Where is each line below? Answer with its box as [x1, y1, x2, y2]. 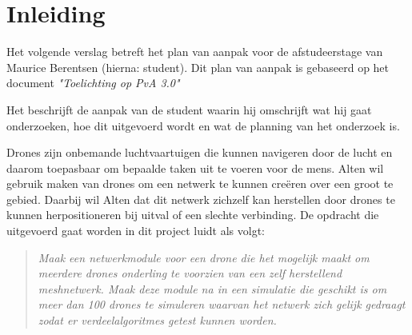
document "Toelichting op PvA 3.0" [6, 74, 180, 91]
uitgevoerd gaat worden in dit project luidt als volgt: [6, 222, 266, 239]
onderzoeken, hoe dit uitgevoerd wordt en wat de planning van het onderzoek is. [6, 117, 400, 134]
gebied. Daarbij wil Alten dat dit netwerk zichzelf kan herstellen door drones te [6, 190, 395, 207]
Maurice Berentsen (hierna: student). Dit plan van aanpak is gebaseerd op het [6, 58, 390, 75]
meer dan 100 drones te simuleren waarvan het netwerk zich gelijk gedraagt [38, 296, 406, 313]
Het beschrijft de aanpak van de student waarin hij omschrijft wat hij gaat [6, 101, 372, 118]
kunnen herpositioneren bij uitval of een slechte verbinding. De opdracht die [6, 206, 379, 223]
